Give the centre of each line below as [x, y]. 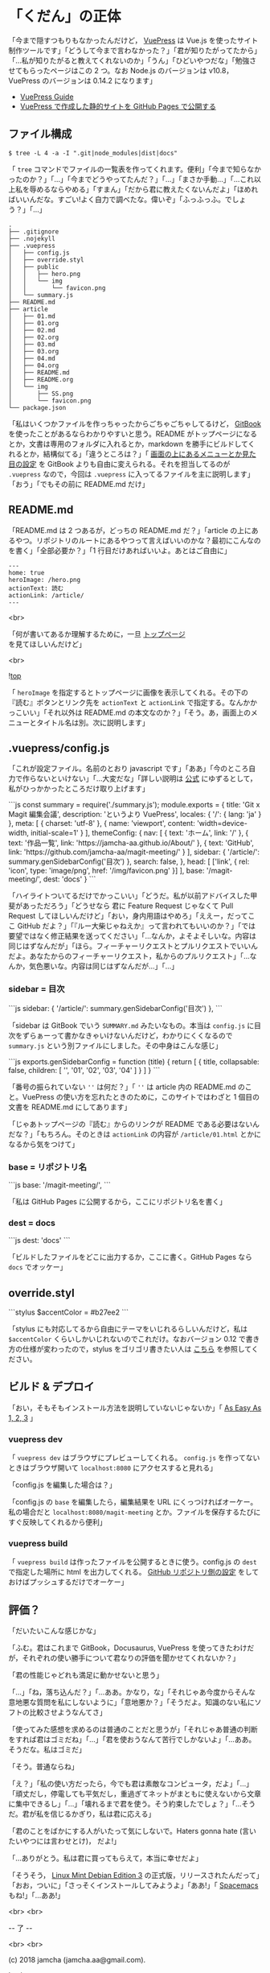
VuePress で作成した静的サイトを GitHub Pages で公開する [118, 106]
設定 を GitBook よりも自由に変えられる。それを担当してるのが [126, 464]
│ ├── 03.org [34, 351]
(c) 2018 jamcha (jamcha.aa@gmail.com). [77, 1960]
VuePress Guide [47, 97]
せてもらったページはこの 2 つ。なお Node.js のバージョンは [108, 70]
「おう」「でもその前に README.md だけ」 [79, 484]
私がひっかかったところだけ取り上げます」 [79, 789]
